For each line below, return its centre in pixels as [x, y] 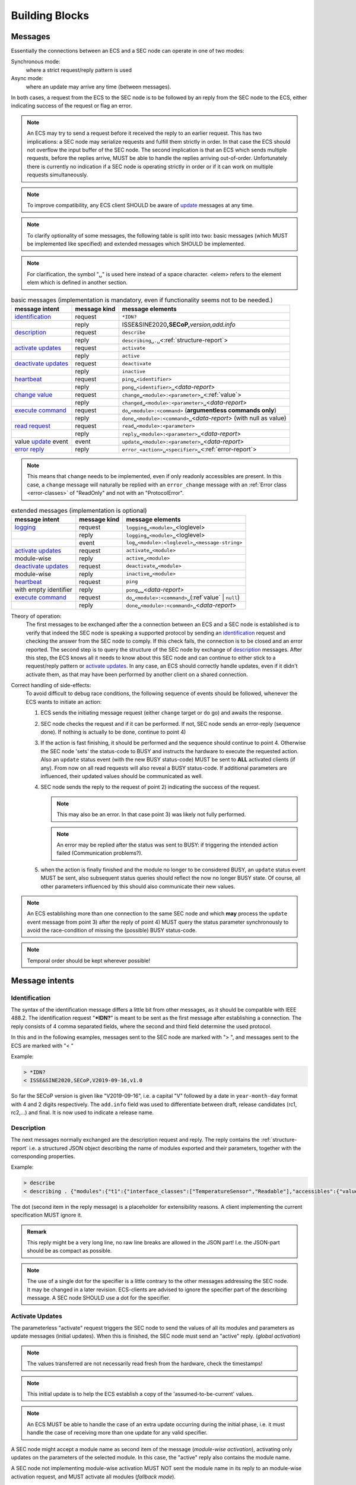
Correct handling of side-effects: [51, 685]
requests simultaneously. [58, 175]
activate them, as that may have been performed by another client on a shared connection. [137, 674]
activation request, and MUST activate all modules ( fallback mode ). [93, 1477]
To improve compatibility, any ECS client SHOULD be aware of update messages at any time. [140, 205]
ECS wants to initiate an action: [64, 702]
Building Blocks [50, 15]
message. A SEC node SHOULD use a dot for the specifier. [98, 1297]
